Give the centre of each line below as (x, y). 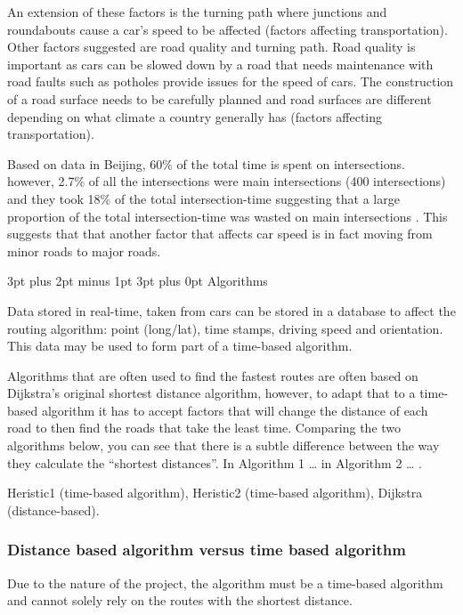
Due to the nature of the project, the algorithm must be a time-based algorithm (225, 583)
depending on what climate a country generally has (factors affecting (195, 116)
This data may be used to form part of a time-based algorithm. (180, 346)
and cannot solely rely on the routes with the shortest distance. (180, 600)
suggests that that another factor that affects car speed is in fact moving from (220, 234)
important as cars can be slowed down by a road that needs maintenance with (220, 64)
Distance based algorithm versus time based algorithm (207, 550)
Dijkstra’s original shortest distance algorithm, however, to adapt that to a (211, 393)
